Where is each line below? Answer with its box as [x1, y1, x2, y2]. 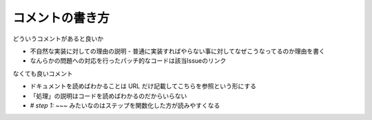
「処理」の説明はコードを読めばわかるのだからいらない [30, 92, 187, 100]
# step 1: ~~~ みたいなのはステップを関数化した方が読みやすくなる [30, 101, 220, 110]
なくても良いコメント [12, 69, 73, 77]
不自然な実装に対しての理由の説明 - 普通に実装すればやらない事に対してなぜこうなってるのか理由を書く [30, 47, 325, 55]
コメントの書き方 [12, 10, 110, 26]
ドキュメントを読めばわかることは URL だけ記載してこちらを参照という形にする [30, 82, 256, 90]
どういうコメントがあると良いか [12, 34, 103, 43]
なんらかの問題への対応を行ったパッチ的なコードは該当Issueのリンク [30, 57, 227, 65]
